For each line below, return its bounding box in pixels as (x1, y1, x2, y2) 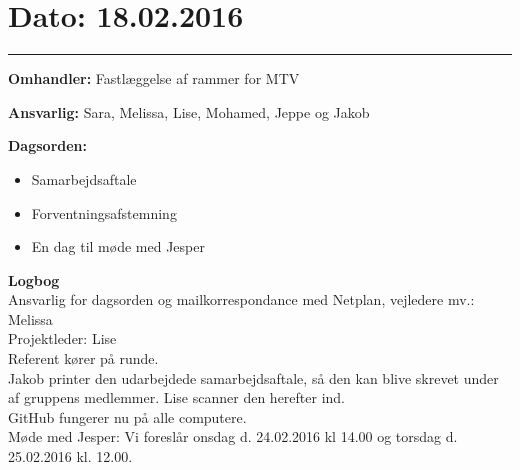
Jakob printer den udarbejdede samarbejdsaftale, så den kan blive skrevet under (8, 367, 499, 388)
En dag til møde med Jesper (31, 236, 205, 257)
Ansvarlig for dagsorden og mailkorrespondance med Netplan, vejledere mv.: (8, 289, 475, 310)
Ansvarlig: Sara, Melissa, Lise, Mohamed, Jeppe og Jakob (8, 101, 370, 122)
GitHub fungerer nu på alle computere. (8, 406, 247, 427)
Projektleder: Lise (8, 328, 117, 349)
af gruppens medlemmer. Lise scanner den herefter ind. (8, 387, 346, 408)
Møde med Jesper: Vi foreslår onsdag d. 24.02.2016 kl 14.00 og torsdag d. (8, 426, 458, 447)
